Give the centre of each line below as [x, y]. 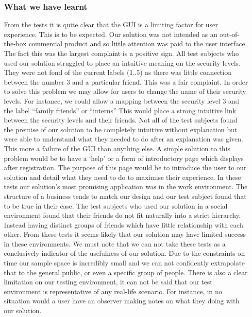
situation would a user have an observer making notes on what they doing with [122, 301]
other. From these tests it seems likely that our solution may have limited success [125, 234]
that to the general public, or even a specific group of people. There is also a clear [126, 272]
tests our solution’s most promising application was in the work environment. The [126, 186]
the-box [15, 44]
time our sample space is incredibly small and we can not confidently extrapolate [124, 263]
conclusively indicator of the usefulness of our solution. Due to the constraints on [125, 253]
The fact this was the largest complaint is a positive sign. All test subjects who [122, 53]
